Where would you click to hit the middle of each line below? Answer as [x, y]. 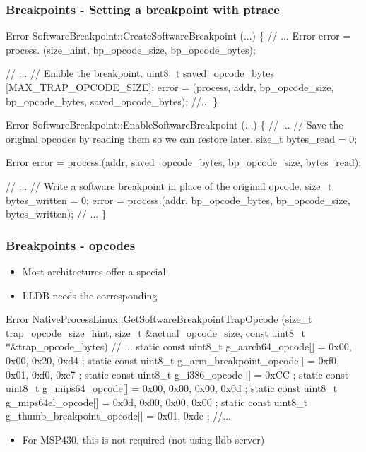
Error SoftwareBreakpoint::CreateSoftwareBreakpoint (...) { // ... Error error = [178, 36]
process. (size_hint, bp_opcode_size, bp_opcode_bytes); [131, 49]
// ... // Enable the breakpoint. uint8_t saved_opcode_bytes [140, 73]
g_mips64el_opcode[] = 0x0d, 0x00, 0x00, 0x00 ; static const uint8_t [157, 402]
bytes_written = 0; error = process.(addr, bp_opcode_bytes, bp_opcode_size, [178, 200]
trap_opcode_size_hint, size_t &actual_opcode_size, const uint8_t [155, 332]
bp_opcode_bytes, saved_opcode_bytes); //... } [112, 101]
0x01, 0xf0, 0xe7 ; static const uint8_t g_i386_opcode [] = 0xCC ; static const [177, 374]
